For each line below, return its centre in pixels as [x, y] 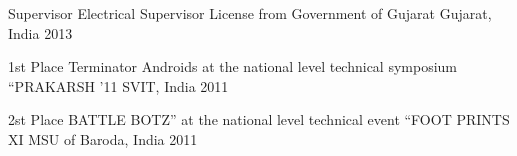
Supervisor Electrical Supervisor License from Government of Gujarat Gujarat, [250, 13]
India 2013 [40, 32]
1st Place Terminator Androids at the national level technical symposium [233, 66]
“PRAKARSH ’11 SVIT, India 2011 [118, 85]
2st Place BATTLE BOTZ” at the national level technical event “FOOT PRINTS [259, 119]
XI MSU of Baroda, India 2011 [103, 138]
